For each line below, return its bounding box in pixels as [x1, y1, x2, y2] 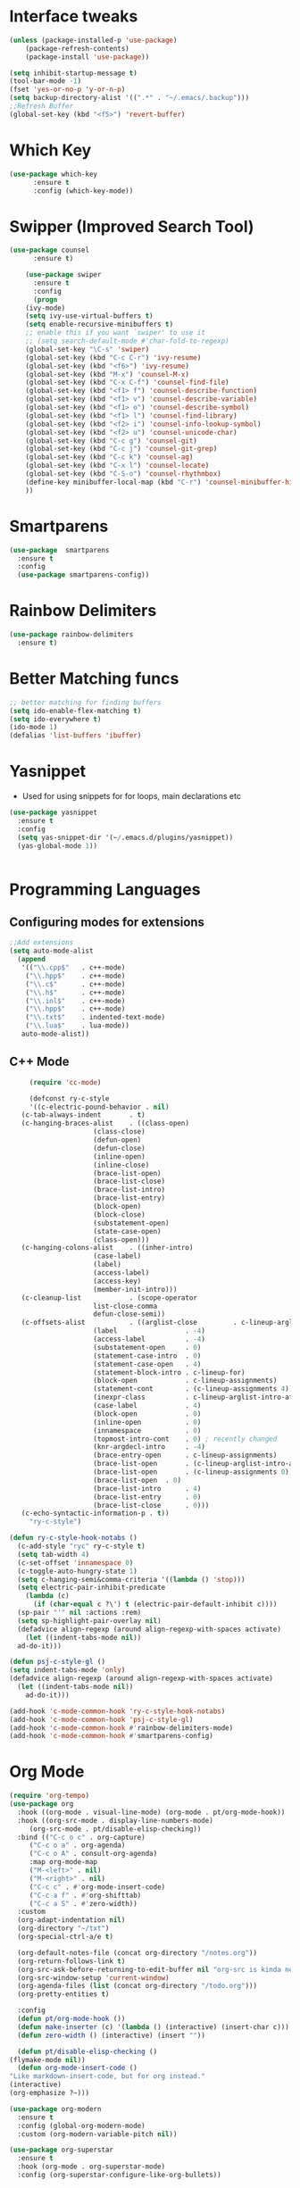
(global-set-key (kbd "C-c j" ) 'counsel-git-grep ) [25, 445, 218, 453]
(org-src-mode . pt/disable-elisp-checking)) [29, 1824, 202, 1834]
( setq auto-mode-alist [9, 946, 94, 956]
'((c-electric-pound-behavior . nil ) [29, 1102, 170, 1111]
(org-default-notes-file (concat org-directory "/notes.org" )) [17, 1948, 257, 1957]
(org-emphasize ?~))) [9, 2089, 90, 2098]
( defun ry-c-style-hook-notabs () [9, 1534, 138, 1543]
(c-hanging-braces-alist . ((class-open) [21, 1119, 190, 1128]
